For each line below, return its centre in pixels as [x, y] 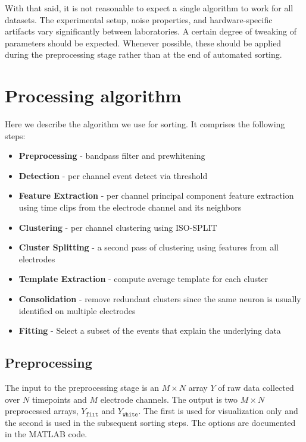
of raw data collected [256, 388]
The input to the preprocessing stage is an [82, 388]
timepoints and [59, 399]
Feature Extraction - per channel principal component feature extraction [156, 195]
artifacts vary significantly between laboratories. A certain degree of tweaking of [151, 31]
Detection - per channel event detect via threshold [113, 175]
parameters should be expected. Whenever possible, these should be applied [143, 43]
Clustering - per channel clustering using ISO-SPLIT [118, 227]
